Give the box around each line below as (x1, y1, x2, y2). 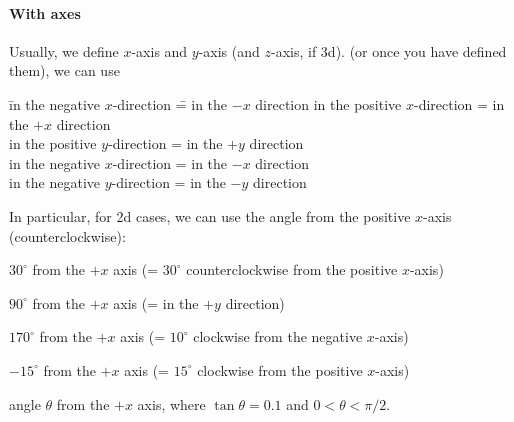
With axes (9, 2, 81, 23)
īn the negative (9, 93, 100, 114)
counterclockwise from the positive (186, 259, 398, 280)
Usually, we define (9, 40, 119, 61)
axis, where (137, 393, 206, 414)
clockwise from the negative (193, 326, 363, 347)
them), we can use (9, 60, 120, 81)
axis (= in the (113, 292, 199, 313)
